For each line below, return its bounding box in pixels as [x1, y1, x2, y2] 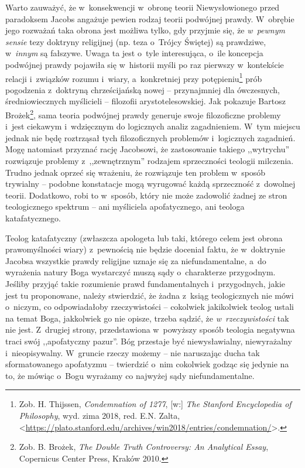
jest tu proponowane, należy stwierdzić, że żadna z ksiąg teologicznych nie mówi [5, 289, 294, 301]
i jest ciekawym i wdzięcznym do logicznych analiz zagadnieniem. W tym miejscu [5, 120, 300, 132]
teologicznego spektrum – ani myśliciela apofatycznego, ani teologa [5, 200, 245, 213]
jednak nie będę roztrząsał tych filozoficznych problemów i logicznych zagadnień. [5, 131, 296, 144]
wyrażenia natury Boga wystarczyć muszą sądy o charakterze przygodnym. [5, 266, 276, 278]
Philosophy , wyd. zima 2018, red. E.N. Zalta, [19, 409, 180, 421]
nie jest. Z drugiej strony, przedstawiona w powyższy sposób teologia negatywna [5, 323, 295, 336]
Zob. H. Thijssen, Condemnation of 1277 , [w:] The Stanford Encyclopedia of [19, 398, 292, 410]
